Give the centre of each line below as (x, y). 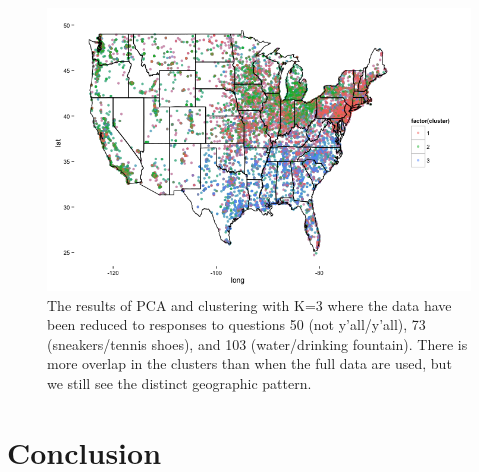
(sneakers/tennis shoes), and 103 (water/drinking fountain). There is (257, 343)
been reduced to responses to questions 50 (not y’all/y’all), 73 (236, 324)
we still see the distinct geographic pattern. (179, 383)
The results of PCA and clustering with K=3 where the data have (249, 304)
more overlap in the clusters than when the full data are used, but (249, 363)
